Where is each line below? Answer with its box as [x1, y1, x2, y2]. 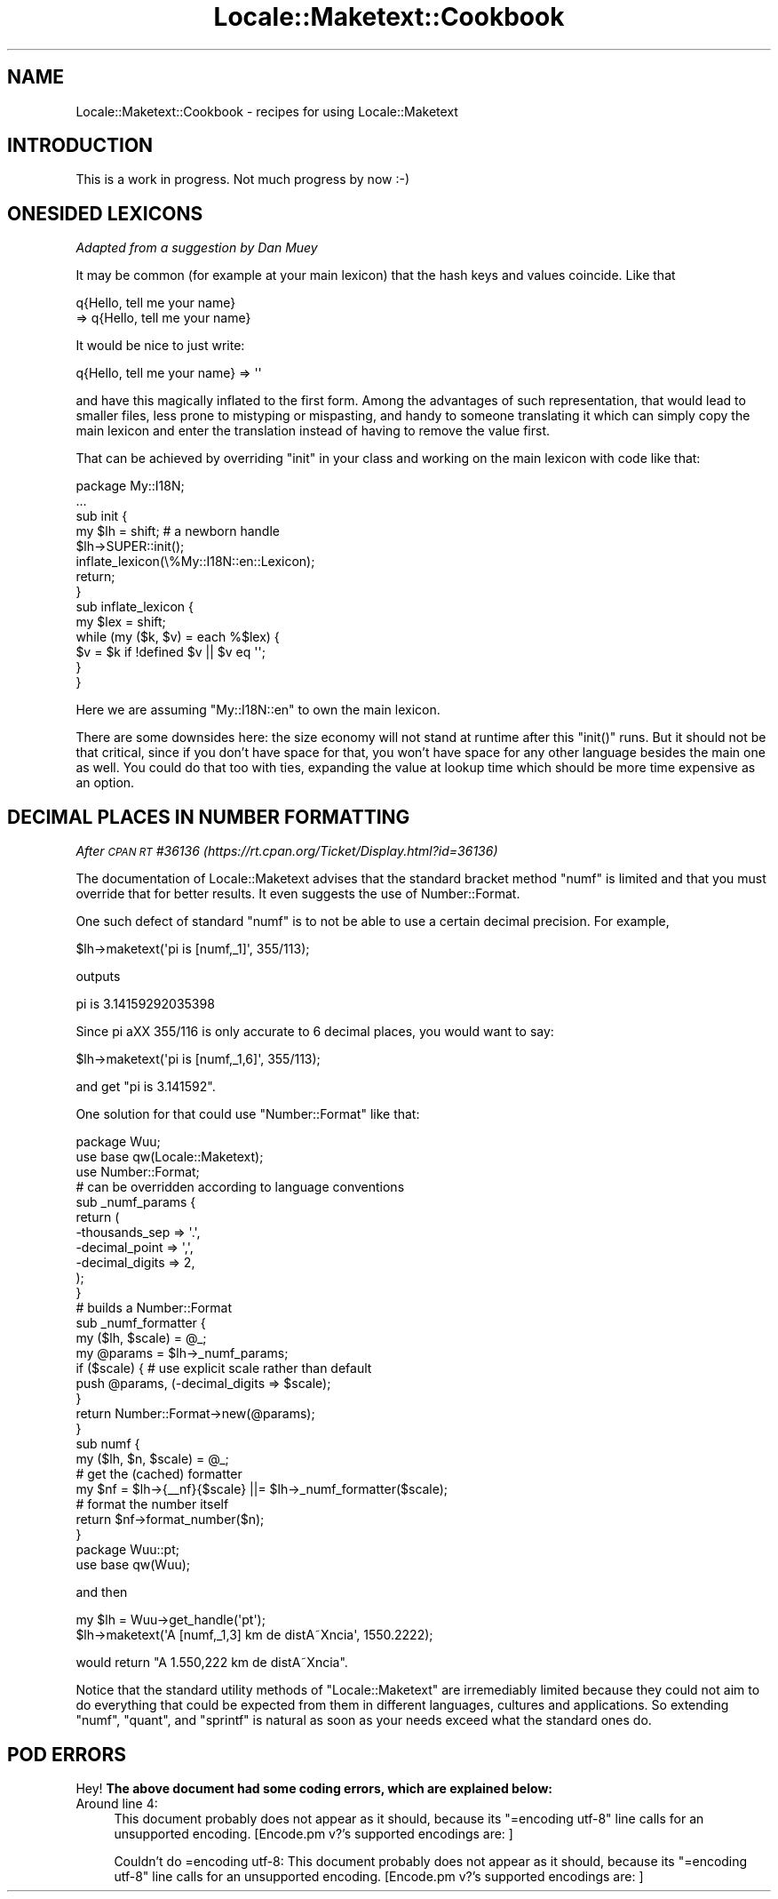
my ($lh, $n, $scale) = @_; [75, 1451, 229, 1467]
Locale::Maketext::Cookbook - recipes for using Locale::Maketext [75, 103, 458, 119]
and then [75, 1584, 128, 1600]
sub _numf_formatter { [75, 1315, 206, 1331]
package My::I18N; [75, 478, 185, 494]
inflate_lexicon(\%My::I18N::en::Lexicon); [75, 554, 315, 570]
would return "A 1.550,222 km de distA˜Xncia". [75, 1655, 348, 1671]
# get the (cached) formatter [75, 1466, 242, 1482]
